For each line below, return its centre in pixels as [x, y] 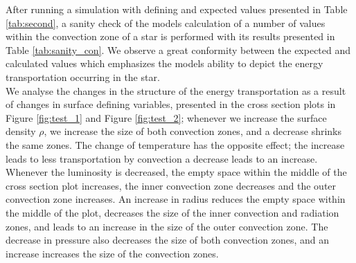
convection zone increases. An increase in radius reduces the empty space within [176, 199]
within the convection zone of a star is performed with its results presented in [170, 36]
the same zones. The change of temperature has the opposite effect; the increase [175, 144]
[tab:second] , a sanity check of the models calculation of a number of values [166, 22]
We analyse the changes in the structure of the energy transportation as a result [176, 90]
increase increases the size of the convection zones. [112, 253]
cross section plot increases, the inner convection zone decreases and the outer [171, 185]
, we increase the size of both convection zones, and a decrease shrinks [193, 131]
